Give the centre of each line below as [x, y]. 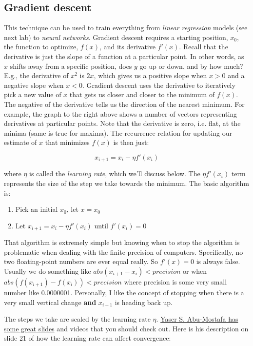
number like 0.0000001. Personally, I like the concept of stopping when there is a [124, 292]
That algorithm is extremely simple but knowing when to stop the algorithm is [122, 242]
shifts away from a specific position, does [71, 66]
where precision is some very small [175, 281]
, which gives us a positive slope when [150, 75]
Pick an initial [37, 209]
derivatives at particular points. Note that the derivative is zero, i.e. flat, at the [122, 123]
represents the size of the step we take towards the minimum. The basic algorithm [126, 183]
